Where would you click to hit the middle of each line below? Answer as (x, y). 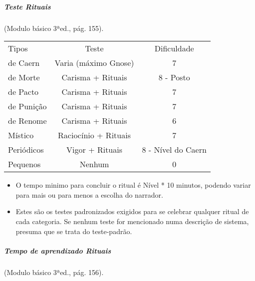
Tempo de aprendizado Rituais (58, 250)
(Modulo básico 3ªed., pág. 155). (54, 28)
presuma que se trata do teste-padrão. (74, 231)
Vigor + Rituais (94, 150)
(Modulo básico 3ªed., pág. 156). (54, 272)
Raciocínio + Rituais (94, 135)
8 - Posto (174, 77)
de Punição (27, 106)
